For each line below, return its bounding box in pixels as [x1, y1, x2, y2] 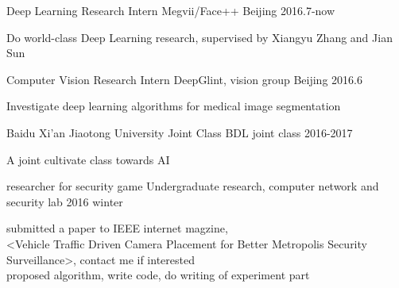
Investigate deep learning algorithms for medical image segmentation [6, 98, 341, 114]
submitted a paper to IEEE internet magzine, [6, 220, 228, 236]
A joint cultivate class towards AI [6, 151, 170, 167]
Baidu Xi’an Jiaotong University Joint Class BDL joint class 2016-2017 [6, 124, 353, 140]
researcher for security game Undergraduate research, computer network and [6, 178, 379, 194]
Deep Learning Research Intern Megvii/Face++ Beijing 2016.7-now [6, 2, 335, 18]
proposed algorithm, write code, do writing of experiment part [6, 267, 310, 283]
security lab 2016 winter [6, 193, 123, 209]
